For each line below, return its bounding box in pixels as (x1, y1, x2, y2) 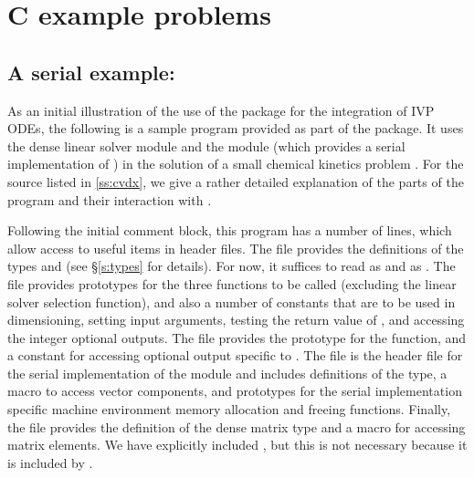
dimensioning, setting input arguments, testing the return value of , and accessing (7, 310, 465, 329)
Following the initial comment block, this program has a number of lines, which (7, 221, 452, 240)
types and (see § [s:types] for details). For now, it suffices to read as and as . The (7, 256, 456, 275)
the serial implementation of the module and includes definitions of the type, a (7, 363, 448, 382)
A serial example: (7, 57, 175, 86)
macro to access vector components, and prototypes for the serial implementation (7, 381, 462, 400)
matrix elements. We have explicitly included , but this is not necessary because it (7, 435, 468, 454)
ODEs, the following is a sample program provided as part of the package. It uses (7, 119, 464, 138)
